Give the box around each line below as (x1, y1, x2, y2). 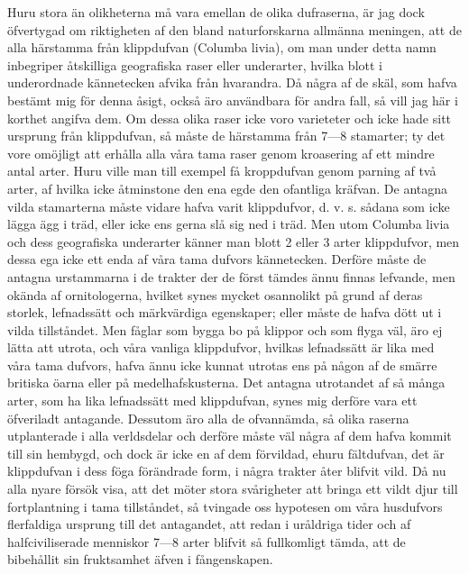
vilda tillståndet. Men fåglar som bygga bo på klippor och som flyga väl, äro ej (7, 320, 443, 339)
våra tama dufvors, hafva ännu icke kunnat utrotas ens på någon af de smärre (7, 355, 437, 374)
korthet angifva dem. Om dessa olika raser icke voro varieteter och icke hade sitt (7, 108, 452, 127)
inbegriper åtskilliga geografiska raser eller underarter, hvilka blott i (7, 55, 382, 74)
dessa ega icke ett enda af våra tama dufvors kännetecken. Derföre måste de (7, 250, 427, 269)
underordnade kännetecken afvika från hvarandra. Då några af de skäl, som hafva (7, 73, 457, 92)
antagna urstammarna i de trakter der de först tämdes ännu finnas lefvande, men (7, 267, 455, 286)
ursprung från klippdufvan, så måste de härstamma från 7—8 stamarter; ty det (7, 126, 446, 145)
